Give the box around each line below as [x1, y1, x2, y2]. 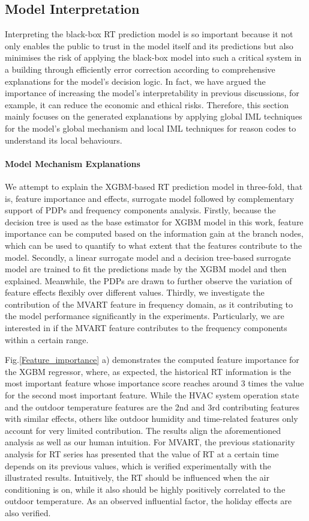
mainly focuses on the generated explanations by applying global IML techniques [5, 110, 302, 123]
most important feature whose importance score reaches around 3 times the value [5, 377, 304, 389]
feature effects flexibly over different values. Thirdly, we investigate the [5, 286, 265, 299]
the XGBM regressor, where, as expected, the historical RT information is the [5, 365, 292, 377]
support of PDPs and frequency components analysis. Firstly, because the [5, 204, 276, 216]
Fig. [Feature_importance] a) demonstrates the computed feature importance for [5, 353, 299, 366]
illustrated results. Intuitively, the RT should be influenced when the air [5, 471, 269, 484]
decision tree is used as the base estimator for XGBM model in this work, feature [5, 215, 304, 228]
